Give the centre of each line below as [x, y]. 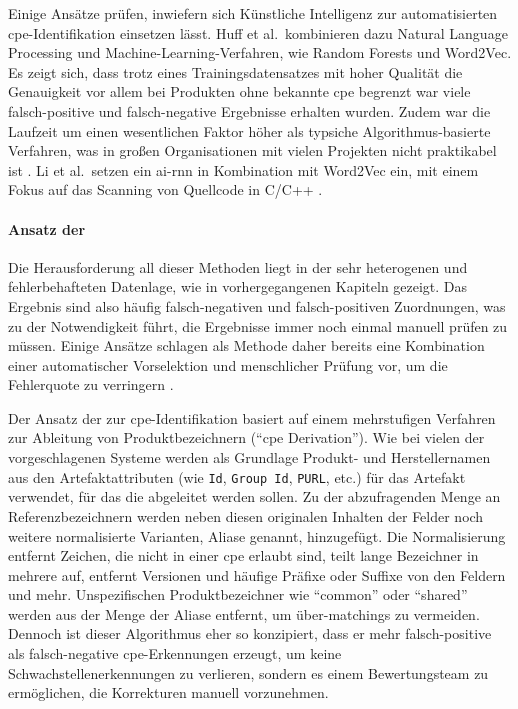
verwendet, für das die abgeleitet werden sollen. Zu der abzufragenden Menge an [254, 496]
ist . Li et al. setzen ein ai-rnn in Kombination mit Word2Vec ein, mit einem [243, 169]
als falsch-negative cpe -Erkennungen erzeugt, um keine [175, 653]
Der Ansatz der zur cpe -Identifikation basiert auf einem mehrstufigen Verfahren [252, 417]
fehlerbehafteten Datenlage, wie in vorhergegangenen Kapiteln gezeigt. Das [238, 286]
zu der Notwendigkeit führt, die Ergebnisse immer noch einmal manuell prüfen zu [258, 325]
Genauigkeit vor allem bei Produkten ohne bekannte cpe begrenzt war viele [239, 91]
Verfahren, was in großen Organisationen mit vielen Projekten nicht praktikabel [252, 150]
